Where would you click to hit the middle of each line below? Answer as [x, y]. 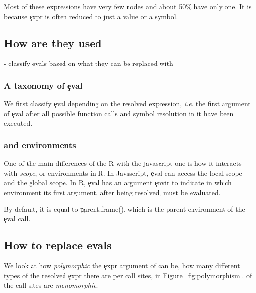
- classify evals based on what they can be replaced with [89, 63]
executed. [18, 123]
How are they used [53, 43]
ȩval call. [17, 218]
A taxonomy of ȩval [43, 85]
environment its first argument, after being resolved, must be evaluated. [112, 192]
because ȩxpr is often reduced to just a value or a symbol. [91, 16]
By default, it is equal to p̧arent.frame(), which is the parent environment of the [125, 209]
